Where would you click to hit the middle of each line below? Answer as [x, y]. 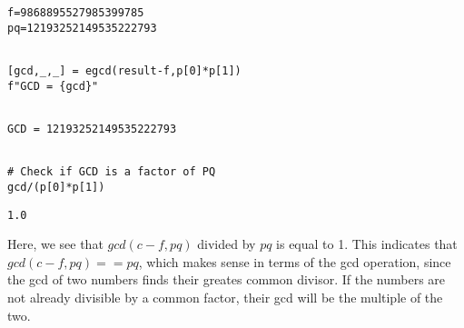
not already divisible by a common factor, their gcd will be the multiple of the [225, 297]
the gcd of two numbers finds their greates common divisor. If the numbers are [227, 279]
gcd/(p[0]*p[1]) [56, 187]
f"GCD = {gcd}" [53, 86]
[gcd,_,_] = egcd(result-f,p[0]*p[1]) [124, 70]
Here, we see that [55, 244]
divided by [227, 244]
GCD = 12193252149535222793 [92, 129]
